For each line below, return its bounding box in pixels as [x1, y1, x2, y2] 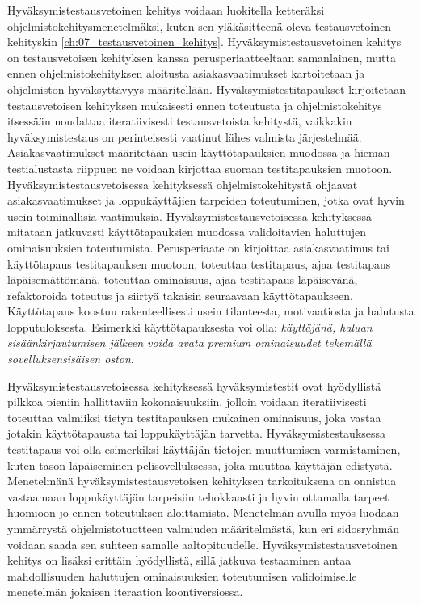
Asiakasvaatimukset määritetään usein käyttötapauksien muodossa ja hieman [7, 144, 390, 161]
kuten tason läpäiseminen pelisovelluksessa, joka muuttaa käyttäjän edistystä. [7, 456, 393, 473]
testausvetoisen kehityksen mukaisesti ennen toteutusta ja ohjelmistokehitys [7, 96, 382, 113]
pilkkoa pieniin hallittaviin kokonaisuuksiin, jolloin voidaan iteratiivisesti [7, 393, 367, 410]
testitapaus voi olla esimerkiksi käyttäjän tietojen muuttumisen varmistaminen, [7, 441, 401, 458]
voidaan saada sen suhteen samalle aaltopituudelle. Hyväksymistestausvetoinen [7, 535, 398, 552]
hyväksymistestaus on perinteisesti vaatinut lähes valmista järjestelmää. [7, 128, 362, 145]
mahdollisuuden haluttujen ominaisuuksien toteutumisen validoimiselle [7, 567, 357, 584]
